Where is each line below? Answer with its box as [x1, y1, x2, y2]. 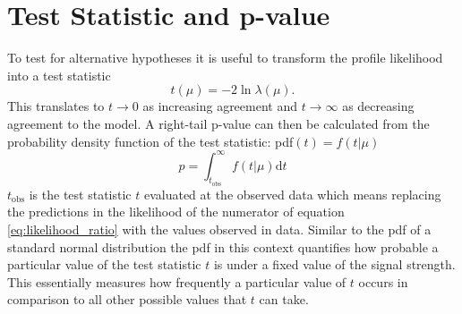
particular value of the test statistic [7, 255, 201, 274]
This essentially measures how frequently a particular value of [7, 272, 346, 291]
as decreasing [342, 97, 415, 115]
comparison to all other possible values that [7, 290, 247, 309]
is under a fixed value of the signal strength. [213, 255, 456, 274]
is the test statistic [29, 184, 132, 203]
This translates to [7, 97, 105, 115]
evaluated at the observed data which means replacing [143, 184, 441, 203]
